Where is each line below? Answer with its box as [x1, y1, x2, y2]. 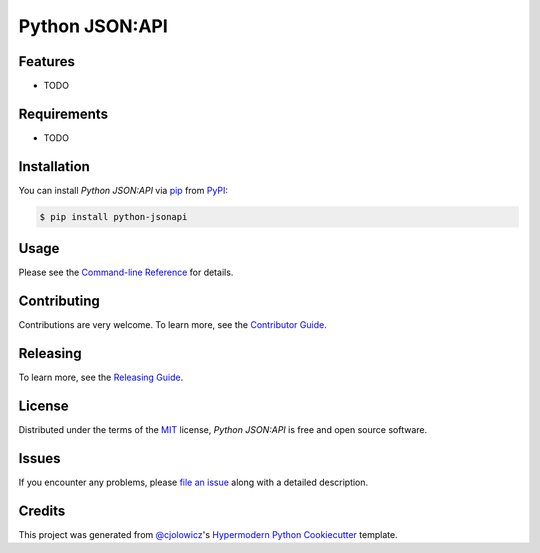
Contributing [18, 293, 100, 310]
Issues [18, 450, 61, 467]
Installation [18, 158, 90, 175]
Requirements [18, 105, 109, 122]
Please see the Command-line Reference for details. [18, 266, 234, 279]
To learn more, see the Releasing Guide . [18, 371, 184, 384]
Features [18, 53, 75, 70]
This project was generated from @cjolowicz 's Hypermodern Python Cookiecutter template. [18, 528, 399, 540]
